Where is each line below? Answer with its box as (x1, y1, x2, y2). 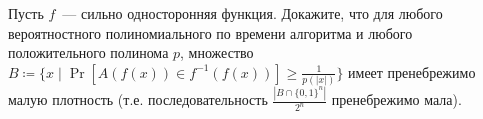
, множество (180, 42, 254, 63)
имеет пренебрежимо (348, 61, 476, 82)
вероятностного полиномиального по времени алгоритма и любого (8, 22, 413, 43)
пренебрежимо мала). (331, 89, 462, 110)
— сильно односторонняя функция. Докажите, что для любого (62, 3, 443, 23)
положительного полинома (8, 42, 169, 63)
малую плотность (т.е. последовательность (8, 89, 268, 110)
